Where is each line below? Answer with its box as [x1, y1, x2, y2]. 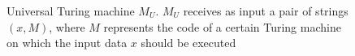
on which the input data [6, 34, 128, 51]
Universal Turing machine [6, 2, 135, 19]
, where [49, 18, 85, 35]
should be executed [141, 34, 236, 51]
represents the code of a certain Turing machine [103, 18, 341, 35]
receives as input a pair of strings [183, 2, 349, 19]
